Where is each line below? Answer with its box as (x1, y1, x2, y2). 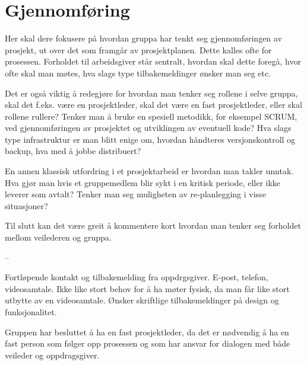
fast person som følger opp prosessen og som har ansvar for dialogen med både (5, 337, 290, 350)
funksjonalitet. (5, 306, 57, 318)
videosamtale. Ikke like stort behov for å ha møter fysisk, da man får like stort (5, 282, 290, 294)
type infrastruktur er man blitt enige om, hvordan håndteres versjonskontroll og (5, 133, 296, 145)
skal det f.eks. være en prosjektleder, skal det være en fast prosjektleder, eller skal (5, 98, 302, 111)
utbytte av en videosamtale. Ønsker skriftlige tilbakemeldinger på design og (5, 294, 279, 306)
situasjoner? (5, 199, 48, 212)
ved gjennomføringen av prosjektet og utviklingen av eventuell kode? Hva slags (5, 121, 292, 134)
